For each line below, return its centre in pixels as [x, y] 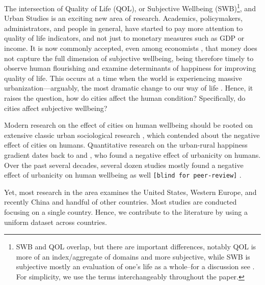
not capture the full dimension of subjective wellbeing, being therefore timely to [129, 58]
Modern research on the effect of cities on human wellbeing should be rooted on [129, 125]
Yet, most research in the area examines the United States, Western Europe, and [130, 192]
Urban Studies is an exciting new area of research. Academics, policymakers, [123, 18]
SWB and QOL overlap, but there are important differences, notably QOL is [136, 247]
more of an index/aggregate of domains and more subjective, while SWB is [133, 256]
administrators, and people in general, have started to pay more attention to [124, 28]
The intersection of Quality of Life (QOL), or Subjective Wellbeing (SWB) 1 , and [130, 7]
